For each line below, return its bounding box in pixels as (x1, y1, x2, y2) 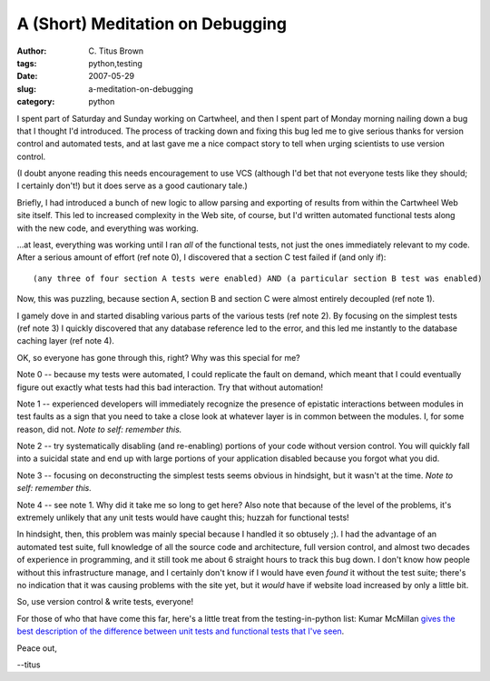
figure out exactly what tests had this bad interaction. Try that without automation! (16, 382, 324, 393)
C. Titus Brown (88, 45, 144, 56)
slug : (16, 83, 36, 95)
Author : (16, 45, 47, 56)
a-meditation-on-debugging (88, 83, 194, 95)
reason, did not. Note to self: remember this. (16, 424, 182, 435)
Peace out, (16, 642, 58, 654)
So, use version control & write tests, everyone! (16, 596, 194, 607)
